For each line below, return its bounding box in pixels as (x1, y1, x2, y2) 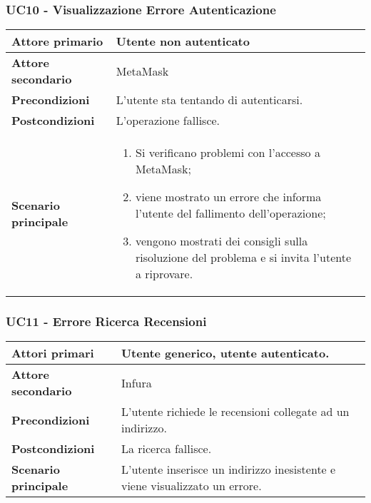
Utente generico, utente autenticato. (121, 345, 330, 362)
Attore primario (11, 33, 103, 50)
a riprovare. (135, 265, 193, 283)
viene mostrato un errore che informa (135, 188, 322, 205)
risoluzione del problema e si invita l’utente (135, 249, 352, 266)
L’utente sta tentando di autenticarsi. (116, 91, 303, 108)
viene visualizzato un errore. (121, 477, 262, 494)
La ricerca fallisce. (121, 440, 212, 457)
